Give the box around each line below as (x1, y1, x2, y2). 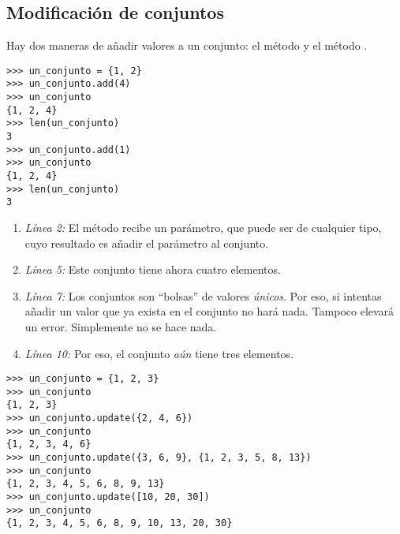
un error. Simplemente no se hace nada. (24, 318, 217, 334)
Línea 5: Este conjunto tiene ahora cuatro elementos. (24, 261, 281, 278)
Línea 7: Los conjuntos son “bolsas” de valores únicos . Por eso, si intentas (24, 287, 382, 304)
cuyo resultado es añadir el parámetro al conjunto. (24, 234, 269, 251)
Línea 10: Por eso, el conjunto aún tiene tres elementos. (24, 345, 294, 361)
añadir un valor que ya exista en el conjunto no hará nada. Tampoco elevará (24, 303, 394, 319)
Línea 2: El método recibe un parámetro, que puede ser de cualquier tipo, (24, 219, 382, 236)
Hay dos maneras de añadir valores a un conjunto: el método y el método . (6, 37, 368, 54)
